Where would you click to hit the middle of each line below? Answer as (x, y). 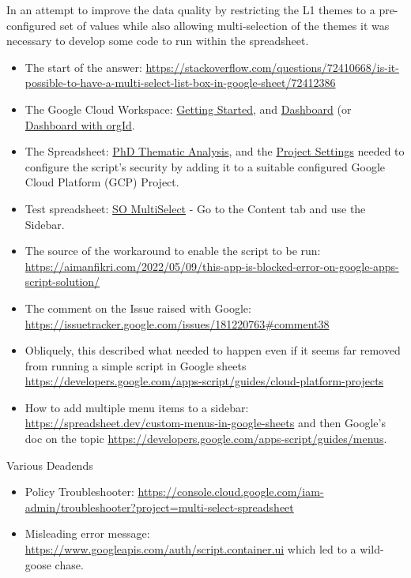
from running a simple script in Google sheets (136, 365)
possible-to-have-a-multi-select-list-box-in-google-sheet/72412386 (180, 83)
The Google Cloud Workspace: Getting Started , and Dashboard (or (188, 109)
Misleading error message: (87, 533)
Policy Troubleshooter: (79, 492)
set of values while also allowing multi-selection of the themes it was (224, 25)
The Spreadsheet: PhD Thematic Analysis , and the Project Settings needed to (215, 151)
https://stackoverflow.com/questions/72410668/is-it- (272, 67)
